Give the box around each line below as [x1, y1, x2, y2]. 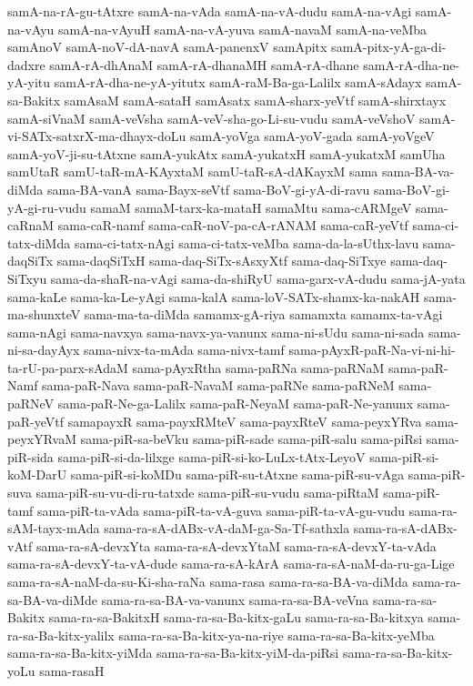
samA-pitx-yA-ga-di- [331, 37, 447, 56]
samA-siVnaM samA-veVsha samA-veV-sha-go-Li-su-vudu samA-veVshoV [7, 108, 416, 127]
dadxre [7, 55, 45, 74]
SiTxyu [7, 268, 47, 288]
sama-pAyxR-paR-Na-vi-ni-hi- [288, 340, 456, 359]
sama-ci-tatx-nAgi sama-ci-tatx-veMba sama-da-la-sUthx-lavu [74, 233, 419, 252]
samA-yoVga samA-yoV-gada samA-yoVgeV [189, 126, 435, 146]
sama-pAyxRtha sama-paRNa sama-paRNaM [132, 358, 385, 377]
